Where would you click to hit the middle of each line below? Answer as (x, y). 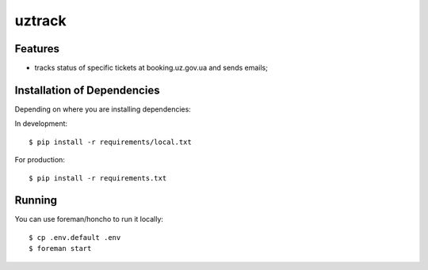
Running (36, 201)
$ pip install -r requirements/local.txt (110, 142)
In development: (41, 124)
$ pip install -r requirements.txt (98, 178)
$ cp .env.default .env (75, 237)
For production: (40, 160)
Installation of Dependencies (87, 90)
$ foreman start (60, 249)
